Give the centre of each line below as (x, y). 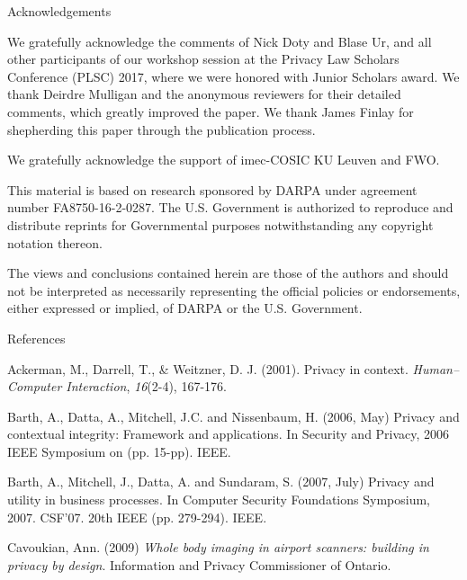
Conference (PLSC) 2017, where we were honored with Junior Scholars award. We (233, 76)
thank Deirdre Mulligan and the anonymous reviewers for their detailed (204, 94)
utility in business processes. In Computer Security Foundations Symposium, (219, 500)
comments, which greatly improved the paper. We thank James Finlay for (211, 111)
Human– (436, 368)
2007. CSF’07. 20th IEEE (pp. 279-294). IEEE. (137, 517)
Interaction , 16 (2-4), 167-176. (146, 386)
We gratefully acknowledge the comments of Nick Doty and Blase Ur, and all (220, 41)
